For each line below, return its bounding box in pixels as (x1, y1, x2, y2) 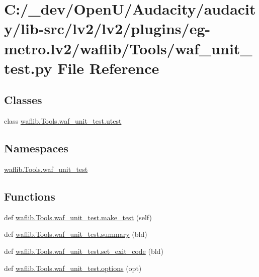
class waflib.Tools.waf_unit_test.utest (4, 116, 122, 126)
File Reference (57, 57, 159, 78)
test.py (4, 57, 52, 78)
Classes (4, 92, 42, 108)
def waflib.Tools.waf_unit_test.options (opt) (4, 262, 142, 273)
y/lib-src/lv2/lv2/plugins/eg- (4, 18, 211, 39)
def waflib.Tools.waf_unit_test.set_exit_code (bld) (4, 245, 163, 256)
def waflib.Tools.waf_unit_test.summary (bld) (4, 229, 147, 239)
